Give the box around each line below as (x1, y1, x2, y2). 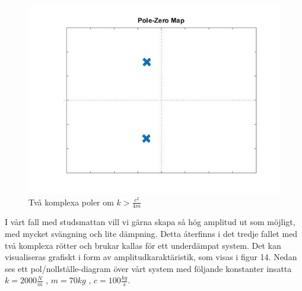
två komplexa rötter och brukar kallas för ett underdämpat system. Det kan (5, 239, 281, 251)
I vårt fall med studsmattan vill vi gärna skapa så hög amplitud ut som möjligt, (5, 216, 295, 228)
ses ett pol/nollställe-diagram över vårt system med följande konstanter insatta (5, 262, 292, 274)
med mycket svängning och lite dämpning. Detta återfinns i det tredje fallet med (5, 227, 298, 240)
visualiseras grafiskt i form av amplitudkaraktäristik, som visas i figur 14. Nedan (5, 251, 297, 263)
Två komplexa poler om (28, 195, 114, 208)
